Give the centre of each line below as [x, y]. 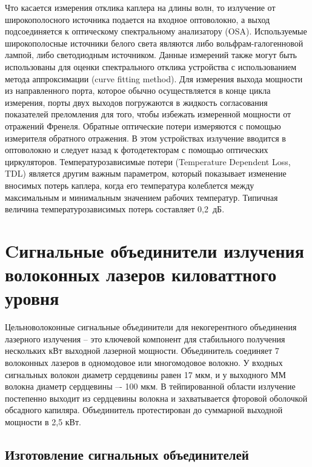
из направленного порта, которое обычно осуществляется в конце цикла [138, 90]
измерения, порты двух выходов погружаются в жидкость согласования [136, 102]
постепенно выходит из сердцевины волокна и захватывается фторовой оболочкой [156, 398]
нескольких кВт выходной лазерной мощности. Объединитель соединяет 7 [142, 351]
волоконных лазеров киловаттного [141, 274]
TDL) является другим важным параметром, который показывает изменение [146, 173]
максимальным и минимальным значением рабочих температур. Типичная [141, 197]
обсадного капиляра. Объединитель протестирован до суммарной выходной [144, 410]
